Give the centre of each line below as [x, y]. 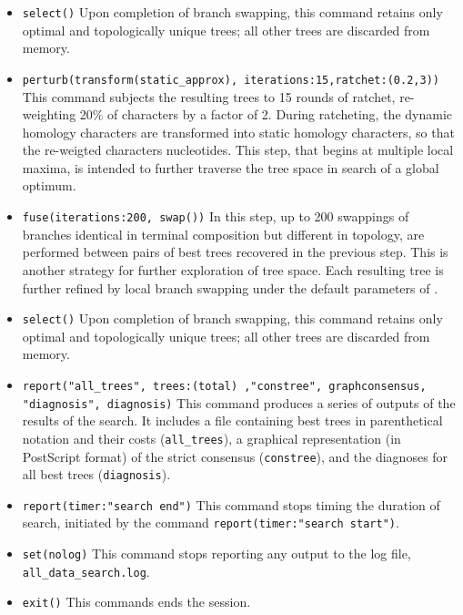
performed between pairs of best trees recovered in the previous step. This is [235, 252]
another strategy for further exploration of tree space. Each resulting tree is [233, 269]
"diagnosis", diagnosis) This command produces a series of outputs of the [239, 402]
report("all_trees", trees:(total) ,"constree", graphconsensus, [224, 386]
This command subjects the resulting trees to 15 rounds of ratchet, [209, 96]
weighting [49, 114]
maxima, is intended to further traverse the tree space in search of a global [231, 167]
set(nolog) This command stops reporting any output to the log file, [216, 553]
